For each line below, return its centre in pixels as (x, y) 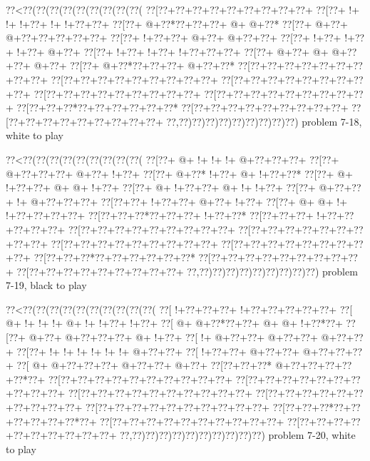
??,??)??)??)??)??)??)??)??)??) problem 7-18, (264, 121)
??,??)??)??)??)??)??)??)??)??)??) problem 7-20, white (238, 435)
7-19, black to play (46, 285)
